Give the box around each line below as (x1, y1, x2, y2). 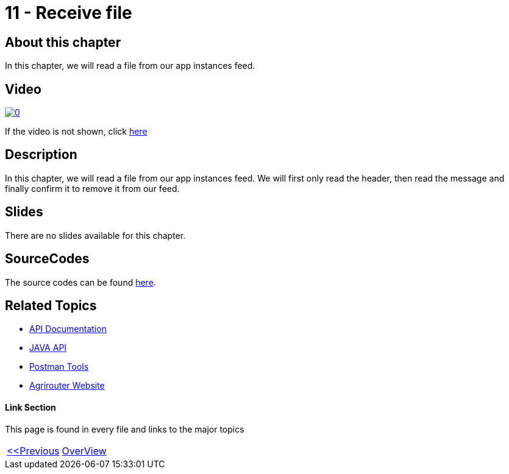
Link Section (5, 402, 56, 412)
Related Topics (5, 297, 97, 313)
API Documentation (29, 324, 107, 334)
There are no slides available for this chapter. (5, 230, 186, 241)
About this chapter (5, 34, 121, 50)
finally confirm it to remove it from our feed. (5, 183, 180, 194)
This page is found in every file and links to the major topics (5, 423, 244, 434)
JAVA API (29, 342, 67, 353)
